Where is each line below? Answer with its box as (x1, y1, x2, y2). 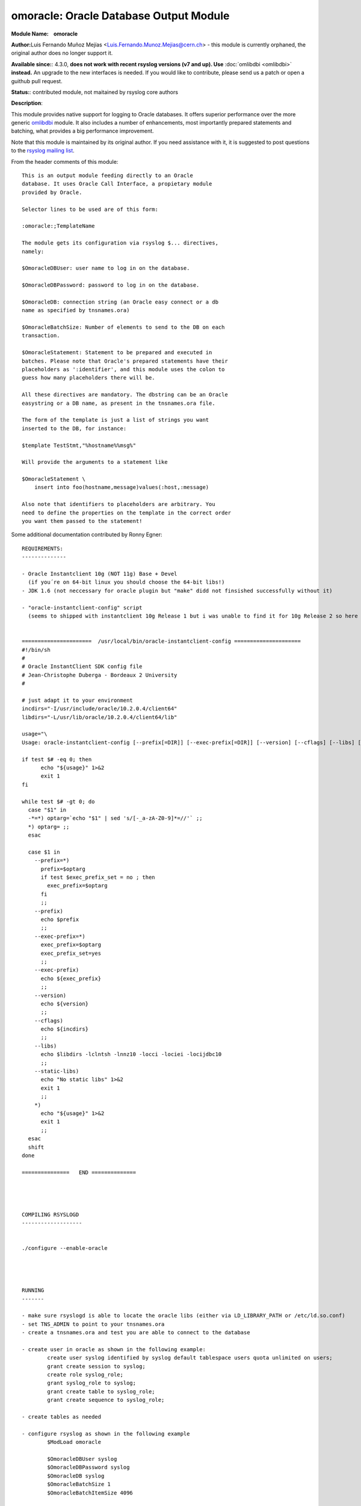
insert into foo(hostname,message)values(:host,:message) (34, 484, 209, 491)
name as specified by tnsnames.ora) (22, 307, 130, 314)
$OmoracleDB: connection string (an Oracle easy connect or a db (22, 298, 219, 305)
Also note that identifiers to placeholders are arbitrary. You (22, 501, 216, 508)
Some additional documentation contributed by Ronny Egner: (11, 531, 162, 539)
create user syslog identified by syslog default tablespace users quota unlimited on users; (47, 1354, 333, 1361)
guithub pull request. (11, 77, 63, 84)
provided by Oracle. (22, 189, 82, 196)
